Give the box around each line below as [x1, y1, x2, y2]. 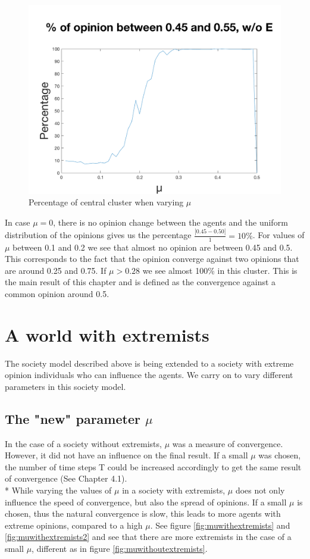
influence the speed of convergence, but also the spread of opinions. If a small [5, 495, 287, 508]
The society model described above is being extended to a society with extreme [5, 357, 294, 369]
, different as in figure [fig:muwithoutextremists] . [32, 542, 208, 554]
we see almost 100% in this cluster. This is [142, 264, 298, 276]
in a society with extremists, [122, 483, 226, 496]
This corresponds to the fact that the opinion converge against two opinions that [5, 252, 299, 265]
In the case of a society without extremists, [5, 437, 162, 449]
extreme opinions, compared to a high [5, 519, 143, 531]
